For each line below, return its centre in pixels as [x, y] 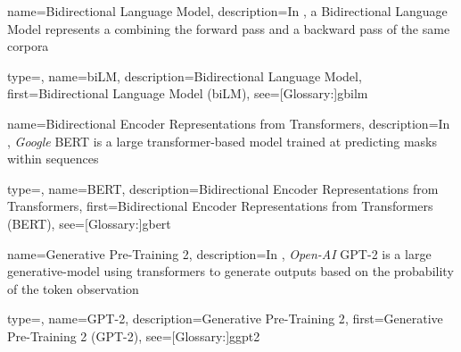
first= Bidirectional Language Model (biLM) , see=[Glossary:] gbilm [188, 93]
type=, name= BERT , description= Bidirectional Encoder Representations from [223, 188]
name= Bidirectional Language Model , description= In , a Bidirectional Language [227, 11]
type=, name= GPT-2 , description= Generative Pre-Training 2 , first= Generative [225, 318]
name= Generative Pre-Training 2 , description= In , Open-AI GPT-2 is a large [219, 253]
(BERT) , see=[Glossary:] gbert [89, 223]
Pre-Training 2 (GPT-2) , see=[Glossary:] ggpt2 [134, 335]
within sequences [53, 159]
